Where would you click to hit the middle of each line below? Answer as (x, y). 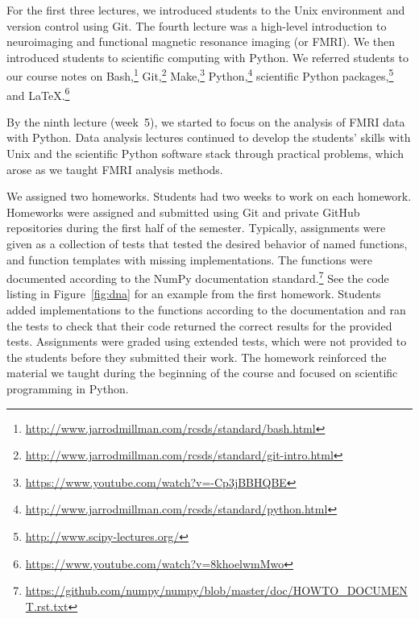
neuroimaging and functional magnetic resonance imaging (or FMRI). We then (201, 42)
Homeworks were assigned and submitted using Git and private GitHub (183, 212)
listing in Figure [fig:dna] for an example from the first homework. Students (194, 294)
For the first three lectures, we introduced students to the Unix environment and (206, 10)
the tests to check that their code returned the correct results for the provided (199, 325)
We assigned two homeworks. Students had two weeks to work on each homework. (209, 196)
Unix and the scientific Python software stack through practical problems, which (205, 154)
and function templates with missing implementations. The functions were (189, 259)
